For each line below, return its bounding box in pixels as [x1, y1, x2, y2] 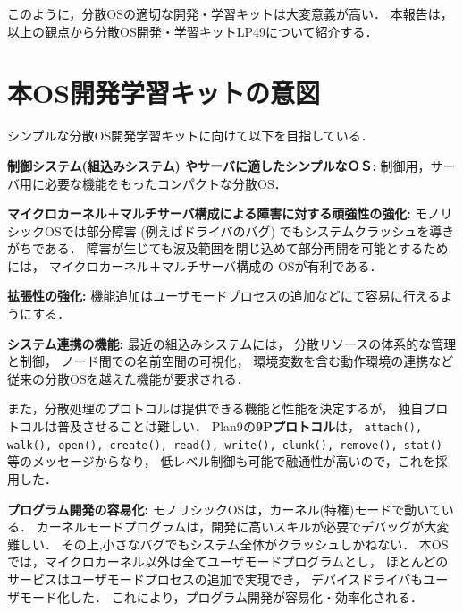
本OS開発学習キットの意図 [7, 74, 321, 111]
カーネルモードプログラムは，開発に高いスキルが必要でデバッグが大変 [36, 517, 450, 536]
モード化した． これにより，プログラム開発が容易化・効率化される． [19, 587, 423, 606]
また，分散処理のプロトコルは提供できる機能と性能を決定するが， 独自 [7, 399, 424, 418]
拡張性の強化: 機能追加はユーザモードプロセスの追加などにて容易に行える [7, 286, 441, 305]
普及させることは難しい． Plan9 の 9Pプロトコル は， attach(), [56, 417, 423, 436]
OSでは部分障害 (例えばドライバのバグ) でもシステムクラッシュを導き [44, 221, 455, 240]
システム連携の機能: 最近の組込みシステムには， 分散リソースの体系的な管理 [7, 334, 457, 353]
